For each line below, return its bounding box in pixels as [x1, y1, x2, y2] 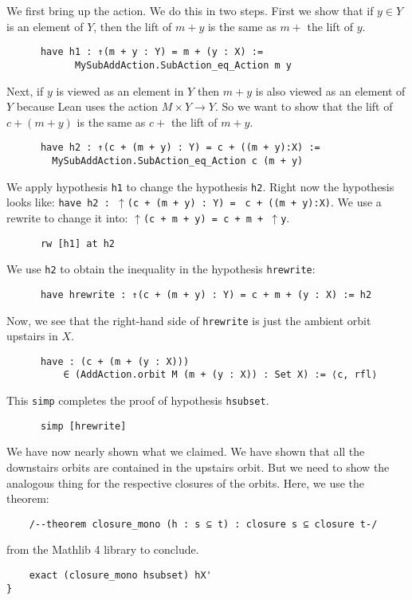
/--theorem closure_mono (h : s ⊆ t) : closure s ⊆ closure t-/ [29, 518, 378, 530]
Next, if [6, 82, 44, 99]
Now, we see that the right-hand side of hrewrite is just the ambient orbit [6, 312, 371, 328]
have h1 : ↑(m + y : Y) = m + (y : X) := [40, 46, 264, 58]
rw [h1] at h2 [40, 237, 116, 249]
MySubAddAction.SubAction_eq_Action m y [74, 59, 292, 71]
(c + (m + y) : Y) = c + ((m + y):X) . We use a [127, 194, 382, 210]
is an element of [6, 18, 84, 34]
